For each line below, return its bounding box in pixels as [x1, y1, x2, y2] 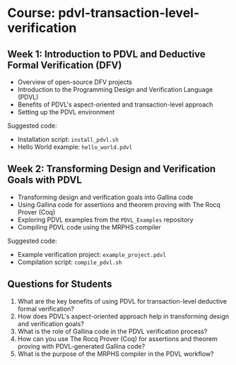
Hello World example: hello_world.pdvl [17, 143, 133, 151]
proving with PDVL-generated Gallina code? [17, 342, 146, 350]
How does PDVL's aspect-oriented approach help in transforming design [17, 312, 230, 321]
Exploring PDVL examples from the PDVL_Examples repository [17, 215, 194, 224]
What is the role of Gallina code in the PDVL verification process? [17, 327, 208, 335]
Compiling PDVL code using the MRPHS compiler [17, 222, 161, 231]
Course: [7, 5, 56, 21]
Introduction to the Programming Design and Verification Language [17, 85, 213, 93]
